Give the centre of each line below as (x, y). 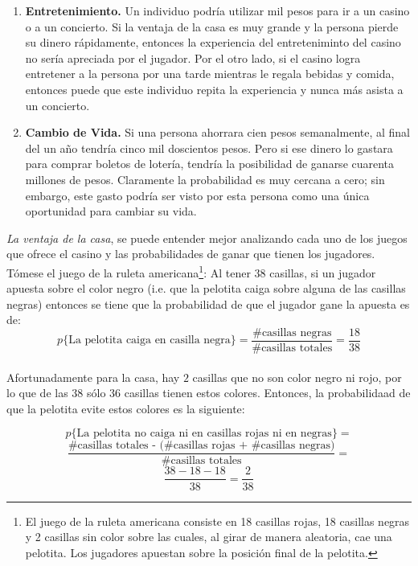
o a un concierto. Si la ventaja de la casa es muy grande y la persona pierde (212, 26)
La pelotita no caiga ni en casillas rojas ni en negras (204, 434)
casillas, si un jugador (323, 272)
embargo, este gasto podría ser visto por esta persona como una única (197, 195)
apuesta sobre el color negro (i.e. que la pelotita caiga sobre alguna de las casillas (206, 288)
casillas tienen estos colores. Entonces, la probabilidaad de (267, 393)
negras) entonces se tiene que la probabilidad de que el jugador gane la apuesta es (208, 304)
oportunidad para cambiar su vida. (111, 211)
